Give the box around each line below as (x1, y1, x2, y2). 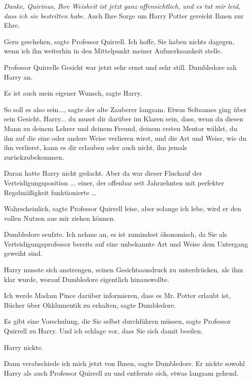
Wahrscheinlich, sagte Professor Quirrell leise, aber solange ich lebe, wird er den (4, 203, 241, 214)
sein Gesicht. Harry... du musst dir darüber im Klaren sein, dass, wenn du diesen (4, 114, 244, 124)
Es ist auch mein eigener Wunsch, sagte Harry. (4, 88, 142, 98)
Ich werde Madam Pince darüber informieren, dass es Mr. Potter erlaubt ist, (4, 290, 231, 300)
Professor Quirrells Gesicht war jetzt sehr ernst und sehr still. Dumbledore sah (4, 62, 237, 72)
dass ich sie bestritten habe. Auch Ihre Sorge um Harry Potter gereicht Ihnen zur (4, 10, 244, 20)
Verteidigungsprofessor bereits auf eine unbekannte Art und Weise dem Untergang (4, 238, 248, 248)
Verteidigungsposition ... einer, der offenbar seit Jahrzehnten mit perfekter (4, 177, 224, 187)
